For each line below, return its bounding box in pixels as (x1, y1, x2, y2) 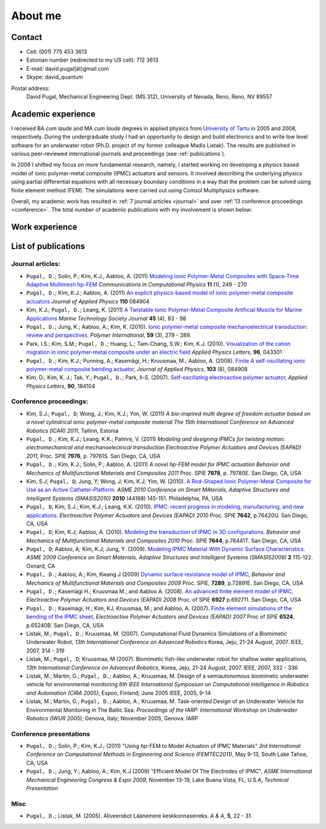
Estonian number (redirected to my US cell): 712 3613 (26, 56, 159, 63)
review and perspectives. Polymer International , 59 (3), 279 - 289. (26, 331, 191, 339)
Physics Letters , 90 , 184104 (26, 382, 95, 389)
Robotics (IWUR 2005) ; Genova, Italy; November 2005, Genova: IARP (26, 714, 199, 722)
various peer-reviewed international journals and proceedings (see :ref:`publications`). (11, 150, 226, 157)
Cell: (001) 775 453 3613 (26, 48, 88, 56)
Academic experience (11, 109, 96, 119)
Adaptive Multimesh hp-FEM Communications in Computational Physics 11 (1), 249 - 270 (26, 281, 248, 288)
